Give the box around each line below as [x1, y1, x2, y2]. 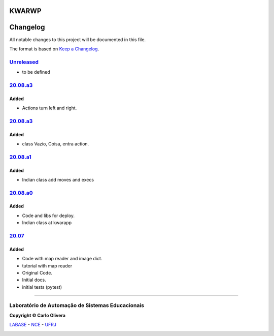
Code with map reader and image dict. [22, 256, 102, 262]
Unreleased [9, 58, 39, 66]
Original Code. [22, 270, 53, 276]
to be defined [22, 69, 50, 75]
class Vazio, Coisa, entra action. [22, 140, 89, 147]
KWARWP [9, 7, 42, 15]
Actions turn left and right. [22, 105, 77, 111]
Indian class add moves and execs [22, 176, 94, 182]
